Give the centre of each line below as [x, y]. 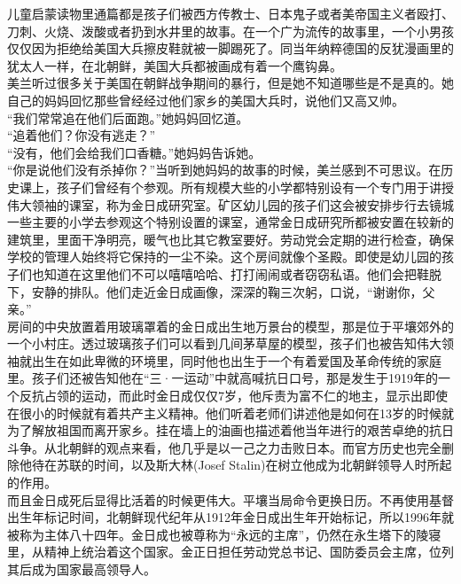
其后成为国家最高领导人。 [82, 569]
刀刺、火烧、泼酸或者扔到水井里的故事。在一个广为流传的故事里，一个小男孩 [230, 31]
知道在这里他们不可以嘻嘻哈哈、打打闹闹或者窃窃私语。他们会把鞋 [236, 273]
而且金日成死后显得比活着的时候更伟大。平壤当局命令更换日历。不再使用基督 [230, 499]
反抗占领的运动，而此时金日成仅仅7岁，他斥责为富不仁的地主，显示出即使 [233, 396]
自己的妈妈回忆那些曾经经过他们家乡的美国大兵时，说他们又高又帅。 [206, 100]
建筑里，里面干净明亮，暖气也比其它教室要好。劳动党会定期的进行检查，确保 [230, 239]
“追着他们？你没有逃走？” [82, 135]
